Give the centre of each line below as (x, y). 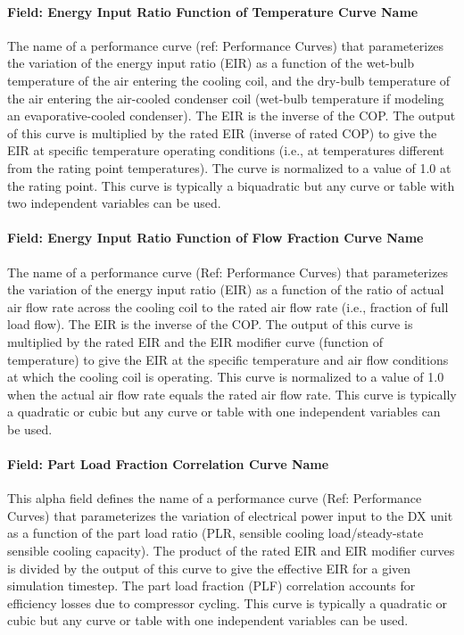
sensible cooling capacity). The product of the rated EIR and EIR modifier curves (231, 551)
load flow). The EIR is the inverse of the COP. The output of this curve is (210, 324)
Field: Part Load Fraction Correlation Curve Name (168, 464)
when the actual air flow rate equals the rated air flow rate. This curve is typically (232, 394)
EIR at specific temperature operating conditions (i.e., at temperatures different (226, 150)
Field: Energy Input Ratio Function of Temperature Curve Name (213, 11)
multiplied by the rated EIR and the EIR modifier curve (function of (195, 341)
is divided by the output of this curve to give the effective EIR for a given (209, 568)
